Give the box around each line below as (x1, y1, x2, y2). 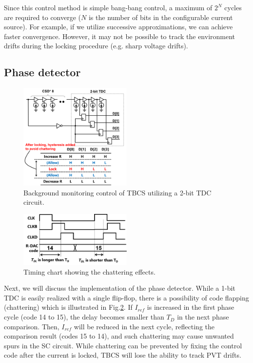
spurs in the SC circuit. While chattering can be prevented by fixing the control (4, 340, 242, 350)
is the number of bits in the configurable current (88, 12, 233, 22)
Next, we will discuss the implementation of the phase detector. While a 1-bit (4, 283, 235, 293)
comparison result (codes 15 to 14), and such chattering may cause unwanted (4, 331, 234, 341)
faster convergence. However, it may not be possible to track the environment (4, 31, 235, 41)
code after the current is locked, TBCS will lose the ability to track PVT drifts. (4, 350, 241, 360)
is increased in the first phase (147, 302, 234, 312)
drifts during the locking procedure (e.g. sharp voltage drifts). (4, 41, 188, 51)
